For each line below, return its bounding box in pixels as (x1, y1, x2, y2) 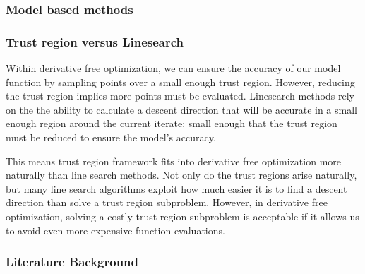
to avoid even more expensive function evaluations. (6, 222, 225, 237)
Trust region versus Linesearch (6, 32, 184, 50)
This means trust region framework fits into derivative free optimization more (6, 153, 342, 168)
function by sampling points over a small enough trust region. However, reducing (6, 74, 355, 89)
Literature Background (6, 253, 139, 270)
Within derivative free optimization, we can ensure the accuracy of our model (6, 61, 341, 76)
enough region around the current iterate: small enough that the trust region (6, 116, 337, 131)
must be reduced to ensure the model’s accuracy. (6, 130, 216, 145)
